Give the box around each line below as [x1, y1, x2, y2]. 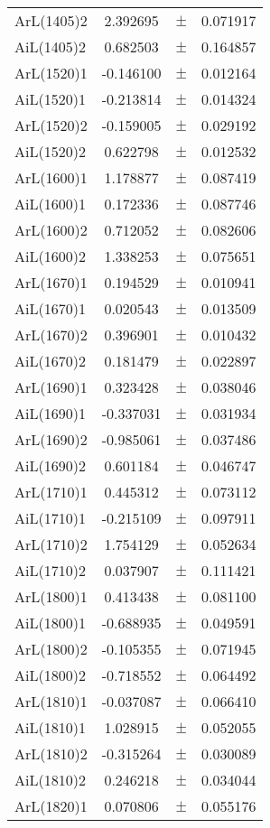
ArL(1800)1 [14, 586, 88, 607]
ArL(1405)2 [14, 10, 88, 31]
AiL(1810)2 [14, 769, 86, 790]
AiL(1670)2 [14, 350, 86, 371]
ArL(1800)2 [14, 638, 88, 659]
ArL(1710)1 [14, 481, 88, 502]
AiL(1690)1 [14, 403, 86, 423]
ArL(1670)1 [14, 272, 88, 293]
